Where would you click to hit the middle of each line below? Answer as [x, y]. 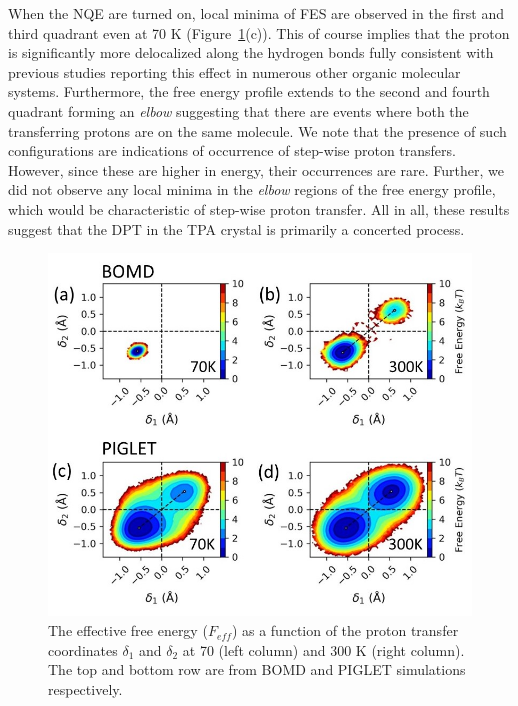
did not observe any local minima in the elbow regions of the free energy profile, [252, 189]
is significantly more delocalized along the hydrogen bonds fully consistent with [251, 52]
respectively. [85, 688]
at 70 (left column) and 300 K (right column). [323, 649]
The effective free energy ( [128, 630]
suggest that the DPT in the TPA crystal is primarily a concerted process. [236, 228]
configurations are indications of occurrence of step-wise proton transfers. [232, 150]
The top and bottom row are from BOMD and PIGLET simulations [257, 669]
